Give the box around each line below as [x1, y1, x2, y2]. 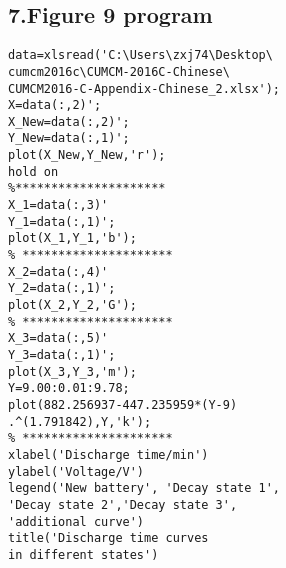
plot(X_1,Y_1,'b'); [8, 231, 137, 246]
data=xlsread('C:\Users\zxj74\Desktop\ [8, 48, 273, 63]
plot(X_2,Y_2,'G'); [8, 298, 137, 313]
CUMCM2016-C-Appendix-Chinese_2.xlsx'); [8, 81, 281, 96]
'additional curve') [8, 514, 145, 529]
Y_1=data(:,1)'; [8, 214, 116, 229]
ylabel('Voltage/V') [8, 464, 145, 479]
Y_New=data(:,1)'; [8, 131, 130, 146]
